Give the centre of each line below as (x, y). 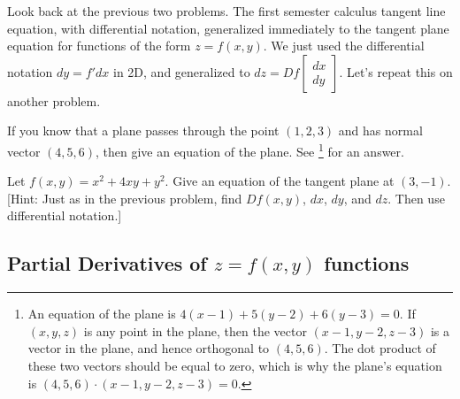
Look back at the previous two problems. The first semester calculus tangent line (226, 11)
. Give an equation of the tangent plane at (280, 181)
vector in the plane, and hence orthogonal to (149, 348)
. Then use (416, 198)
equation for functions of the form (99, 46)
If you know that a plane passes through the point (143, 130)
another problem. (54, 100)
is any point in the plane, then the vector (195, 330)
